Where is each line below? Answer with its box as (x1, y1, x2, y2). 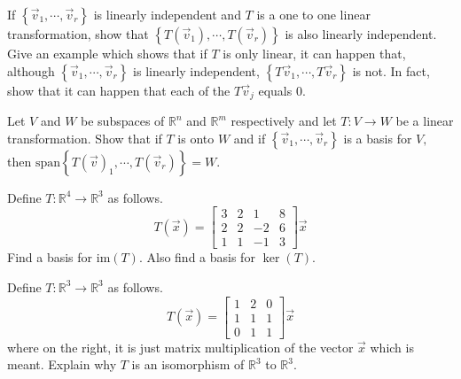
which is (370, 337, 414, 356)
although (7, 61, 55, 80)
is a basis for (343, 128, 412, 147)
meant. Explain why (7, 355, 117, 374)
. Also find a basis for (138, 248, 255, 267)
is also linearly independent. (285, 25, 437, 43)
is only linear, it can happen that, (223, 44, 406, 62)
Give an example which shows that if (7, 44, 207, 62)
